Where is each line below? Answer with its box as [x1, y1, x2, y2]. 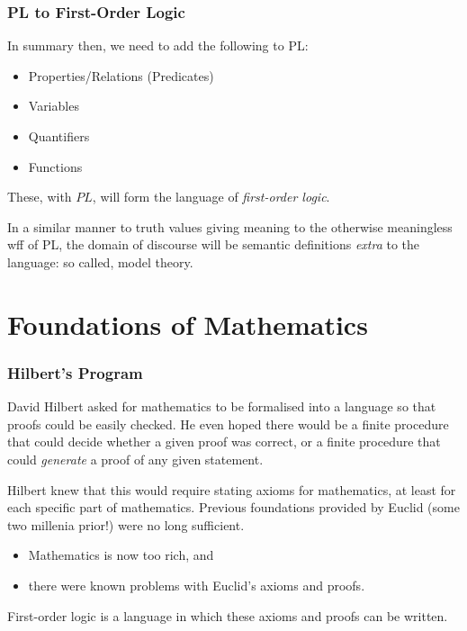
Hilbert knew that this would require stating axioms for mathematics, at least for [7, 480, 456, 499]
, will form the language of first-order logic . [92, 187, 330, 206]
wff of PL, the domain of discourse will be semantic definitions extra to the [7, 235, 420, 254]
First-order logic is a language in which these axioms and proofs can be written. [7, 606, 448, 625]
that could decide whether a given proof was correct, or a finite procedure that [7, 432, 441, 451]
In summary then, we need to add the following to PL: [7, 36, 309, 55]
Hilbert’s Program [7, 361, 143, 383]
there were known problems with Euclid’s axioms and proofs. [28, 575, 365, 594]
